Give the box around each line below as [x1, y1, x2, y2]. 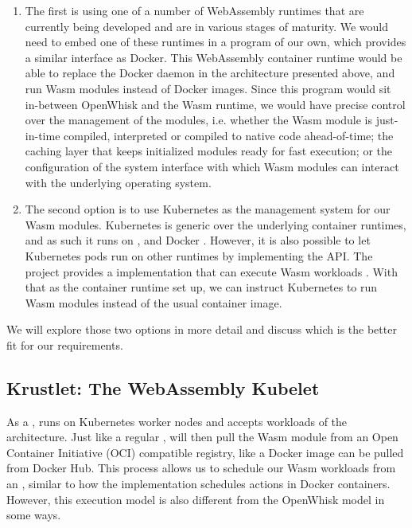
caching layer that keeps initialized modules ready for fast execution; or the [25, 143, 393, 159]
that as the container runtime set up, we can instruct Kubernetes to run [25, 279, 378, 295]
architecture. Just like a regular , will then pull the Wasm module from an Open [6, 428, 398, 445]
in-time [25, 127, 60, 143]
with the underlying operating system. [25, 174, 212, 190]
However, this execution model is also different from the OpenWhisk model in [6, 491, 385, 507]
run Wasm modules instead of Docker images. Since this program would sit [25, 80, 391, 96]
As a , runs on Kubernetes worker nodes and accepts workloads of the [6, 413, 348, 429]
